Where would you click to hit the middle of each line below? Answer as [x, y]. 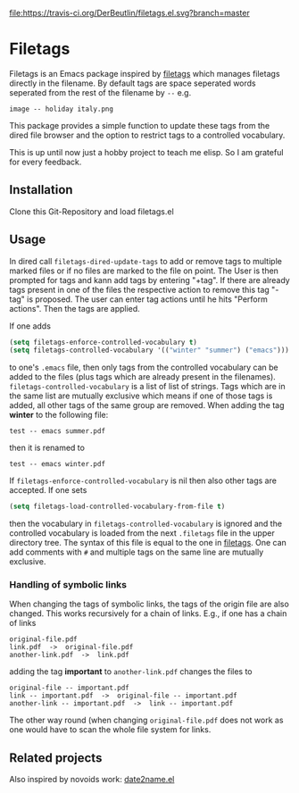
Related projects [56, 758]
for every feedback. [46, 162]
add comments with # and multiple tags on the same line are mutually [137, 552]
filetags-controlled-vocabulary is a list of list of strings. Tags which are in [147, 387]
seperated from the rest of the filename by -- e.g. [100, 92]
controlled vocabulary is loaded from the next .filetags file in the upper [142, 533]
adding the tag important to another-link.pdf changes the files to [131, 672]
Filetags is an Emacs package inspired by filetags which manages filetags [145, 73]
